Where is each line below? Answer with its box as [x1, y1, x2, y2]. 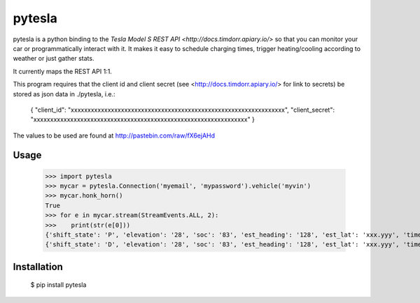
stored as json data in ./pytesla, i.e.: [13, 89, 115, 98]
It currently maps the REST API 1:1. [13, 67, 112, 75]
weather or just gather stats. [13, 54, 94, 63]
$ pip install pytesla [30, 281, 87, 289]
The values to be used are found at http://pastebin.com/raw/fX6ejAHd [13, 131, 216, 140]
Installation [13, 260, 63, 272]
